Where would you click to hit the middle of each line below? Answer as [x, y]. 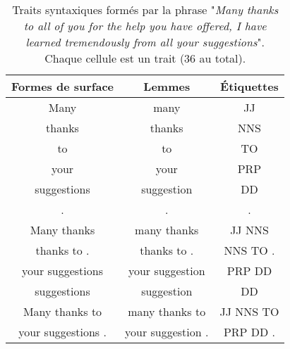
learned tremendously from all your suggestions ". [145, 42]
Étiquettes [249, 86]
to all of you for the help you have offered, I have [145, 26]
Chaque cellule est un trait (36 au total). [145, 58]
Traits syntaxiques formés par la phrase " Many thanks [145, 9]
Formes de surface [63, 86]
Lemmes [167, 86]
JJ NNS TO [249, 311]
